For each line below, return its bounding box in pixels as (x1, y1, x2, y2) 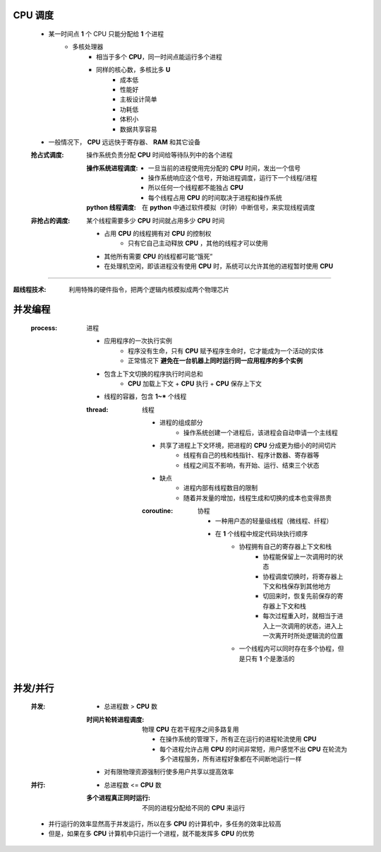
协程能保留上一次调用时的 (262, 552, 337, 561)
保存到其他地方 (286, 582, 331, 590)
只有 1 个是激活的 (244, 654, 295, 663)
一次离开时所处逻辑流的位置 (262, 631, 344, 639)
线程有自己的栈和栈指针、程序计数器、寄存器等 (183, 451, 320, 459)
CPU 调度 (13, 9, 54, 21)
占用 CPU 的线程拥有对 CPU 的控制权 (104, 230, 212, 238)
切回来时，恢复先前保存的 (262, 592, 337, 600)
